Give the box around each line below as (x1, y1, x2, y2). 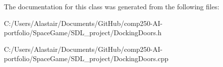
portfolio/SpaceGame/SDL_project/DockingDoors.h (4, 27, 162, 38)
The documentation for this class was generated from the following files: (4, 1, 220, 11)
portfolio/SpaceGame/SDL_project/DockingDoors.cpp (4, 53, 169, 64)
